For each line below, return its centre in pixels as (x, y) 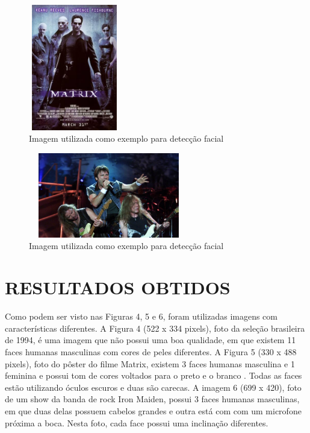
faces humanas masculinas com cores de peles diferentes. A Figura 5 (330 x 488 (151, 351)
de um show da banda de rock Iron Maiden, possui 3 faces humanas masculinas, (152, 399)
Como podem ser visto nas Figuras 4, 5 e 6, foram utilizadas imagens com (141, 316)
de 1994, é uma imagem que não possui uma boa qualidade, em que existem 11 (150, 340)
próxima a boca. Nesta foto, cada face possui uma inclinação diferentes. (137, 422)
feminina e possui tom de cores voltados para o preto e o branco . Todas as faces (153, 375)
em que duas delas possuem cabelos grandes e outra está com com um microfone (153, 410)
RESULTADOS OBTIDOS (118, 287)
